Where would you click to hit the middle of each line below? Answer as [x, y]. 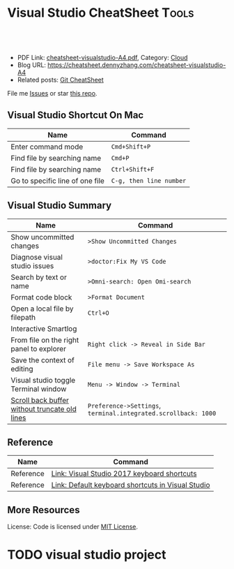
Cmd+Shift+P [131, 147]
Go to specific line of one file [57, 181]
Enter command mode [47, 147]
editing [22, 369]
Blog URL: [32, 65]
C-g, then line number [149, 180]
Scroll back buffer [40, 400]
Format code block [41, 297]
